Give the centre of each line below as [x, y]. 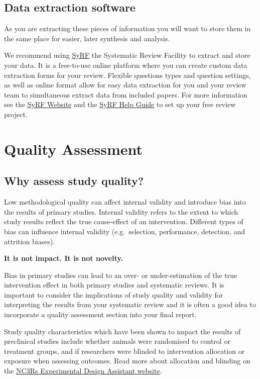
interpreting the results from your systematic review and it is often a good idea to [130, 304]
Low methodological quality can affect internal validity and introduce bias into [125, 202]
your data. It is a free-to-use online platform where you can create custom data [126, 65]
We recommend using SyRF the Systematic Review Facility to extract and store [127, 55]
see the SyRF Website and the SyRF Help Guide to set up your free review [120, 104]
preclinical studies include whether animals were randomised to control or [117, 341]
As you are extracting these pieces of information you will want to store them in [127, 28]
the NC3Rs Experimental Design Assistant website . [83, 371]
